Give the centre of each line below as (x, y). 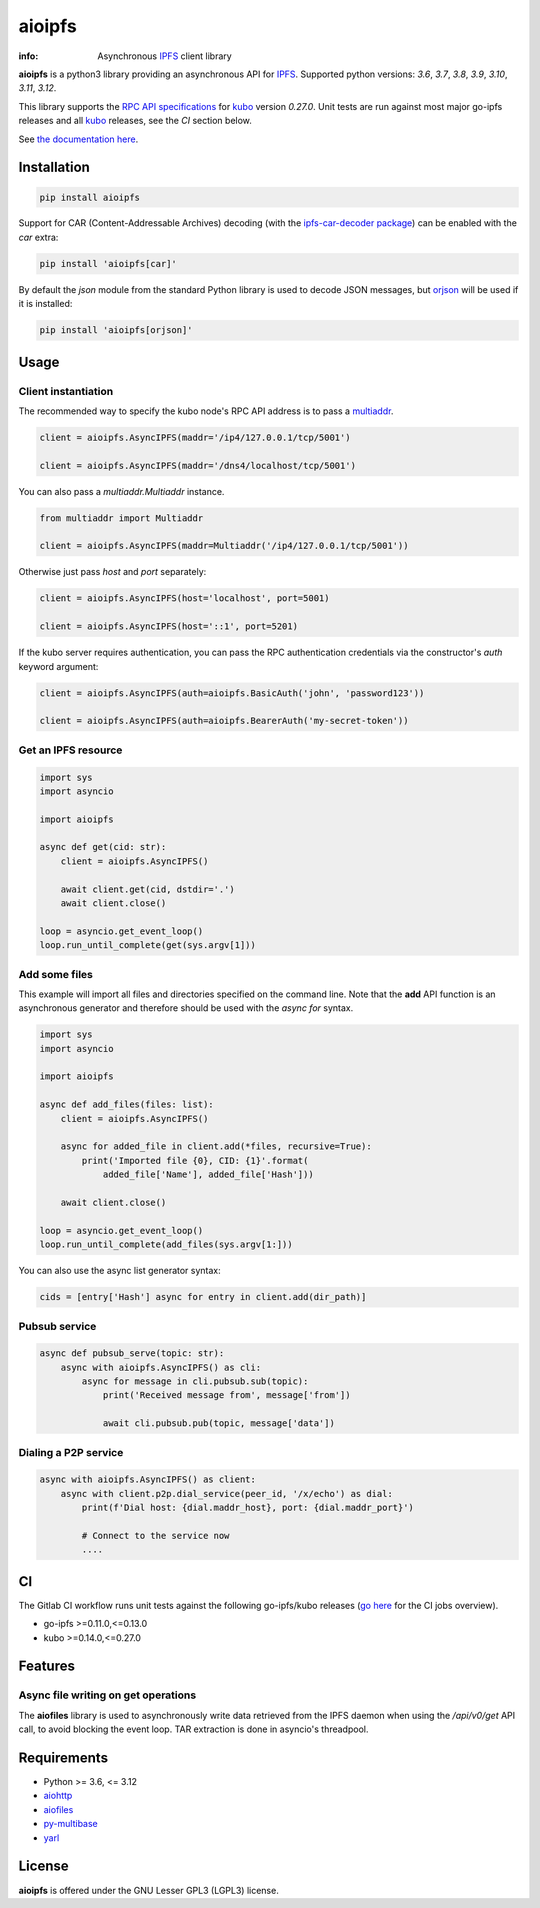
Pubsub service (57, 1326)
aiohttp (58, 1796)
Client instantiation (66, 391)
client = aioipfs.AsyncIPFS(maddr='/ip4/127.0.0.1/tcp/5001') (195, 437)
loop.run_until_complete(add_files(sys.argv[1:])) (166, 1244)
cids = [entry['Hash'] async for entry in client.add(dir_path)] (203, 1297)
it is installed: (45, 304)
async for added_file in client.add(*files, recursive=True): (216, 1146)
